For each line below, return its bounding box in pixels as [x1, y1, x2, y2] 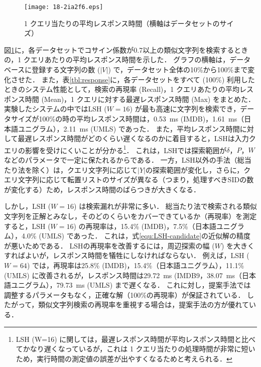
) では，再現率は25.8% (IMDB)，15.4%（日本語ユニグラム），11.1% [27, 260, 244, 270]
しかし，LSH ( [4, 201, 51, 211]
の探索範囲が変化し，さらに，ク [145, 164, 251, 175]
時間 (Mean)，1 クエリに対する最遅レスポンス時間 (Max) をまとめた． [25, 93, 255, 104]
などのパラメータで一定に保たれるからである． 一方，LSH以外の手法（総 [4, 155, 244, 165]
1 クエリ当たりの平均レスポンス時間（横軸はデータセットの [24, 18, 220, 28]
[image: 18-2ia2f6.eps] [24, 4, 103, 11]
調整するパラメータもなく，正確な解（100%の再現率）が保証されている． [4, 289, 245, 300]
